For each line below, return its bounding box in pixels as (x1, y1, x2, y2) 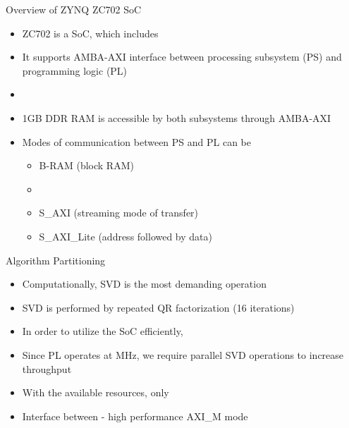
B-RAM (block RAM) (39, 158, 134, 173)
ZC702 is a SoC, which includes (22, 25, 159, 40)
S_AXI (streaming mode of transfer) (39, 205, 199, 220)
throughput (22, 361, 72, 376)
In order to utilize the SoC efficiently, (22, 324, 183, 338)
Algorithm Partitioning (6, 252, 106, 267)
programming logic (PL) (22, 63, 128, 78)
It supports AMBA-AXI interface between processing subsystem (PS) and (22, 49, 342, 64)
